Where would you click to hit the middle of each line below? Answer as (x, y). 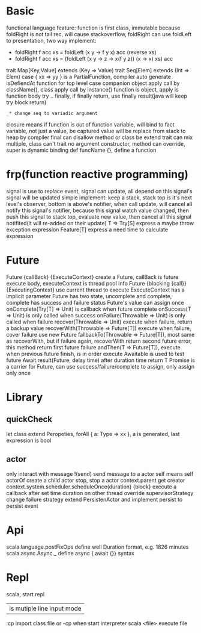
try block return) (26, 102)
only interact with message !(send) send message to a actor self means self (100, 473)
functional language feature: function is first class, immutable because (93, 28)
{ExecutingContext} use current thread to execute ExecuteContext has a (95, 290)
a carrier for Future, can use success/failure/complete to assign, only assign (100, 366)
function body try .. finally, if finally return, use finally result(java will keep (97, 96)
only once (19, 373)
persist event (22, 506)
